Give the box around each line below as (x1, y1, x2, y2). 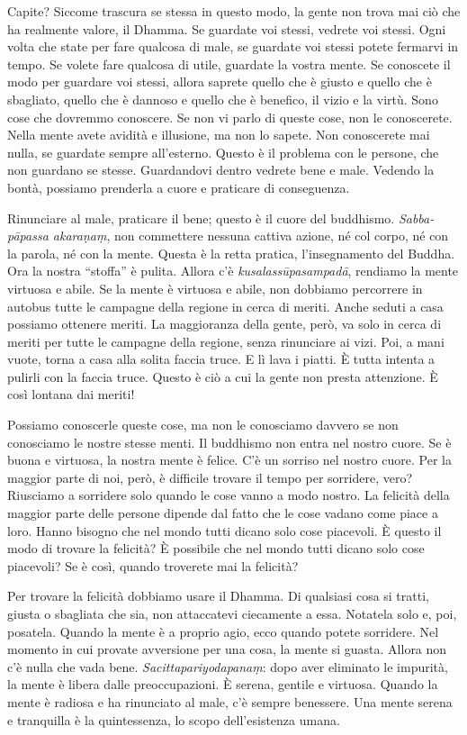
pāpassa (7, 226, 49, 245)
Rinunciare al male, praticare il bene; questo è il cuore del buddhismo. (7, 208, 395, 227)
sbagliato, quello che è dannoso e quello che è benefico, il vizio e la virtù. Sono (7, 89, 438, 108)
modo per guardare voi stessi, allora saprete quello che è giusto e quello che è (7, 72, 432, 91)
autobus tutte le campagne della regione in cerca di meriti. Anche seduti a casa (7, 296, 444, 315)
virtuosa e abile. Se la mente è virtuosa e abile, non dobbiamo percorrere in (7, 278, 423, 297)
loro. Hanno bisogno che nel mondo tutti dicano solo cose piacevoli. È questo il (7, 521, 442, 540)
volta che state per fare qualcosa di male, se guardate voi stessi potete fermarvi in (7, 37, 459, 56)
